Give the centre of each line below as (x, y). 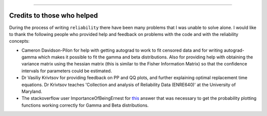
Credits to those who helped (54, 15)
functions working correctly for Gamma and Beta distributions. (85, 105)
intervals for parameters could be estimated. (67, 71)
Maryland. (32, 91)
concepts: (19, 41)
